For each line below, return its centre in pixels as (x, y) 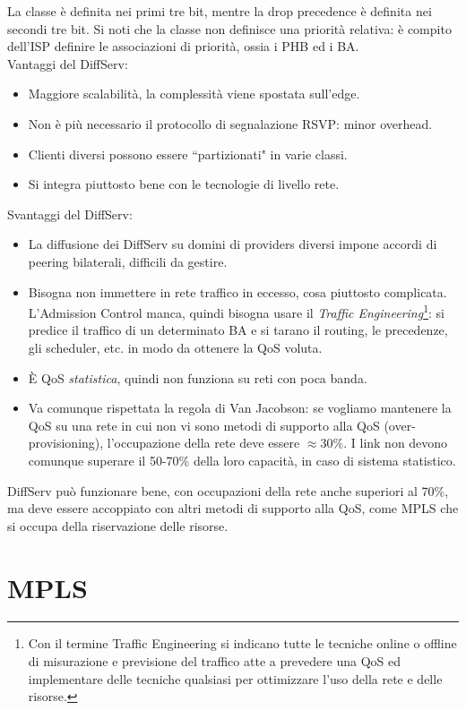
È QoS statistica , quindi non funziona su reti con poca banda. (198, 377)
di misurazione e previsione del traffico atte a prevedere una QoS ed (215, 661)
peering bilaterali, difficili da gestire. (128, 261)
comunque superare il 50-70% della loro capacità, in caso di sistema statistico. (242, 460)
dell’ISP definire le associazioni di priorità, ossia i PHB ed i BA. (183, 46)
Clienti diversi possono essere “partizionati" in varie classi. (188, 154)
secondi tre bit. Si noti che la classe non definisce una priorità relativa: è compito (229, 28)
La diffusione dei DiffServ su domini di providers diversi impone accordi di (233, 244)
